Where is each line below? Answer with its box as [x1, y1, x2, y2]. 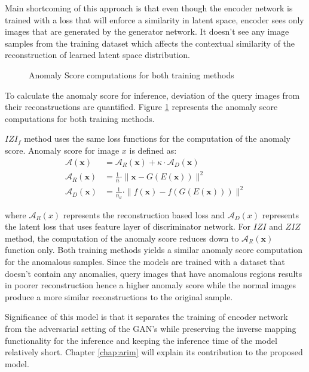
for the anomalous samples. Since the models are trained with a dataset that [5, 255, 285, 268]
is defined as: [129, 144, 177, 156]
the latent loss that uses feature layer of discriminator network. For [5, 220, 251, 233]
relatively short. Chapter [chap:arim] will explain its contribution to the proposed [5, 346, 303, 358]
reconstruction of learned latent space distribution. [5, 48, 190, 61]
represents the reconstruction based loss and [63, 208, 225, 221]
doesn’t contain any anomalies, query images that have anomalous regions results [5, 267, 302, 279]
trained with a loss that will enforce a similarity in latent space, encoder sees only [5, 13, 304, 26]
